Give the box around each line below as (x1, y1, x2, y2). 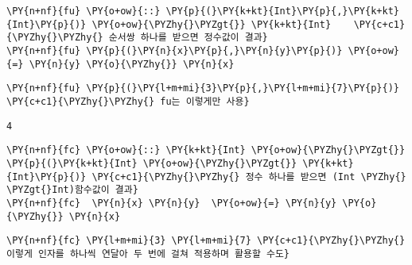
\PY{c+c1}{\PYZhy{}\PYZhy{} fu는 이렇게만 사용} (6, 95, 250, 107)
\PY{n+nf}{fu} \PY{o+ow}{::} (6, 6, 161, 17)
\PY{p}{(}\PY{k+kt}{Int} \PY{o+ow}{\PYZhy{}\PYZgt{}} (6, 157, 297, 169)
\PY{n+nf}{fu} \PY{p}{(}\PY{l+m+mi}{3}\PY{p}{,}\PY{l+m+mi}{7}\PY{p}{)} (6, 83, 399, 94)
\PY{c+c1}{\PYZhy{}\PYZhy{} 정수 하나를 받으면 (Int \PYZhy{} (91, 171, 406, 182)
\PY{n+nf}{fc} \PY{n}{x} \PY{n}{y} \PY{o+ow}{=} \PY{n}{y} (6, 197, 337, 209)
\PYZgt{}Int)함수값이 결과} (6, 184, 138, 196)
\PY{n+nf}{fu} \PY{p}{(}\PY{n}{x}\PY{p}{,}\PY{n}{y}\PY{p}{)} (6, 44, 343, 56)
